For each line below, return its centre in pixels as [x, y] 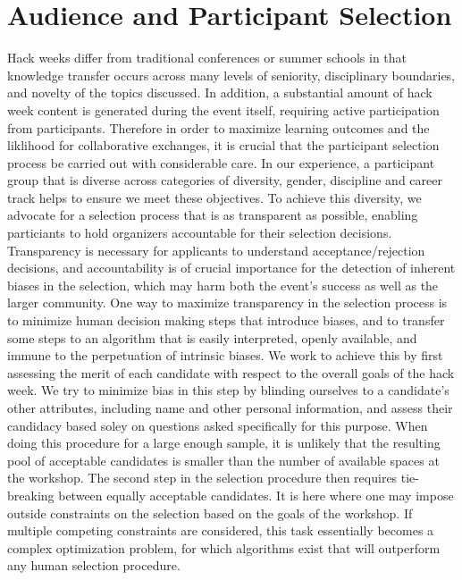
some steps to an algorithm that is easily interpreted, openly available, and [212, 337]
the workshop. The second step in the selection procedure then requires [202, 478]
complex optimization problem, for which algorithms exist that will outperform [224, 547]
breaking [31, 495]
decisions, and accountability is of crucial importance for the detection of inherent [231, 268]
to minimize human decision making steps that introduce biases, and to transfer [226, 320]
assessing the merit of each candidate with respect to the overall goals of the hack [231, 372]
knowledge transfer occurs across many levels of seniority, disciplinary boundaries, [231, 75]
